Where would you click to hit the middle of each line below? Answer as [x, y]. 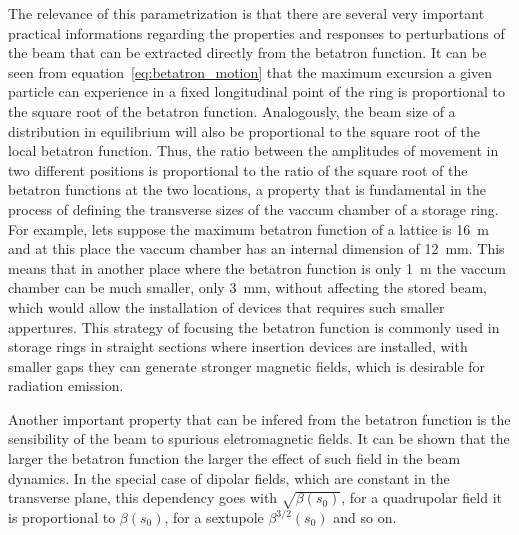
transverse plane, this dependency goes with [143, 497]
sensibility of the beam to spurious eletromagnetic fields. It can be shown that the [259, 438]
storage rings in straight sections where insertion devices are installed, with [238, 346]
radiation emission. [66, 385]
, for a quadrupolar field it [422, 497]
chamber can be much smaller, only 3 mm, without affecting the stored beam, [247, 287]
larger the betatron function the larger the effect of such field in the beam [234, 458]
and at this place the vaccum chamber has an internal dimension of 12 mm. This [256, 248]
